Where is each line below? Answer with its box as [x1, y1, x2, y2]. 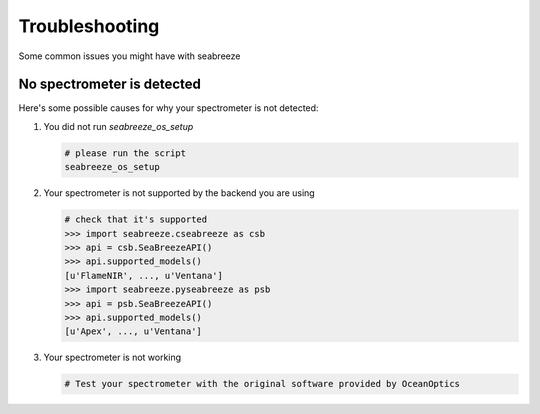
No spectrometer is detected [18, 76, 202, 93]
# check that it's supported [64, 214, 208, 225]
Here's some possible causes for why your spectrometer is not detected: [18, 102, 319, 114]
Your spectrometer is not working [43, 351, 182, 364]
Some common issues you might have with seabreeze [18, 50, 241, 62]
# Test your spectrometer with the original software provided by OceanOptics [64, 378, 460, 390]
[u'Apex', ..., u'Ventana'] [64, 326, 202, 337]
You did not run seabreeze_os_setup [43, 120, 194, 132]
